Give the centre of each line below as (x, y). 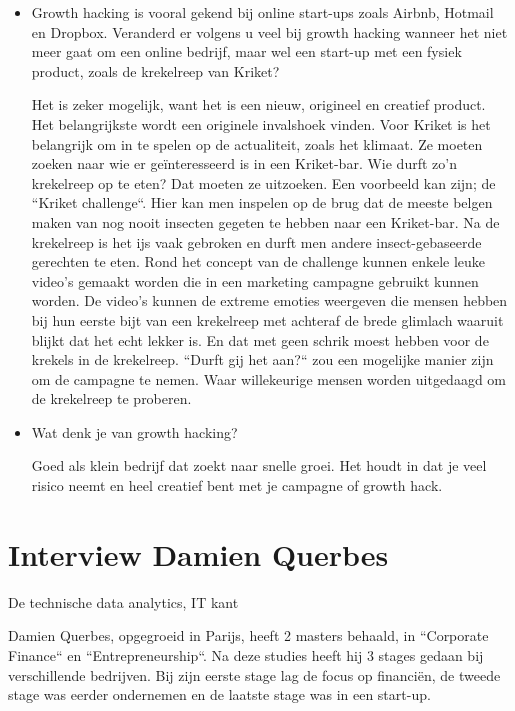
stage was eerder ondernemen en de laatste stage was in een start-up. (219, 694)
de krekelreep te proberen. (111, 398)
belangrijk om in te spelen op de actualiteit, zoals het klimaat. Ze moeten (257, 143)
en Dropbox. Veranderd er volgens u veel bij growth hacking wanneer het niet (269, 31)
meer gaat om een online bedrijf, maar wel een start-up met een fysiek (246, 51)
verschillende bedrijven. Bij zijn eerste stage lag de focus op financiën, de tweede (254, 674)
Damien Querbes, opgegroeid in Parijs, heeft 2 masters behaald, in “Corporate (248, 635)
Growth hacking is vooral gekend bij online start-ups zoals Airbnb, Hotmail (262, 12)
